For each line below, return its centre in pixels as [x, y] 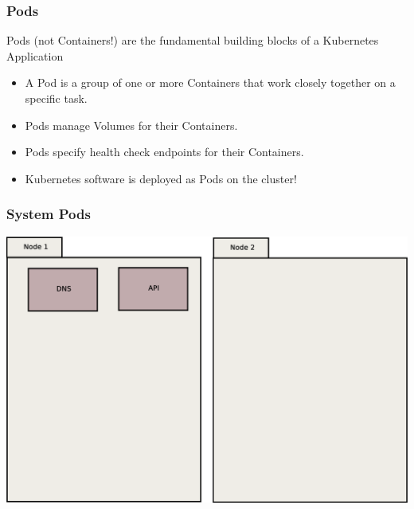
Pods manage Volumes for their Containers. [131, 125]
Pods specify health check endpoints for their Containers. [164, 152]
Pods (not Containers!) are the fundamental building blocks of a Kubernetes [193, 40]
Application [35, 55]
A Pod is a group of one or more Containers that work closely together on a [210, 82]
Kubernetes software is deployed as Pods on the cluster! [161, 178]
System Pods [49, 214]
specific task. [56, 98]
